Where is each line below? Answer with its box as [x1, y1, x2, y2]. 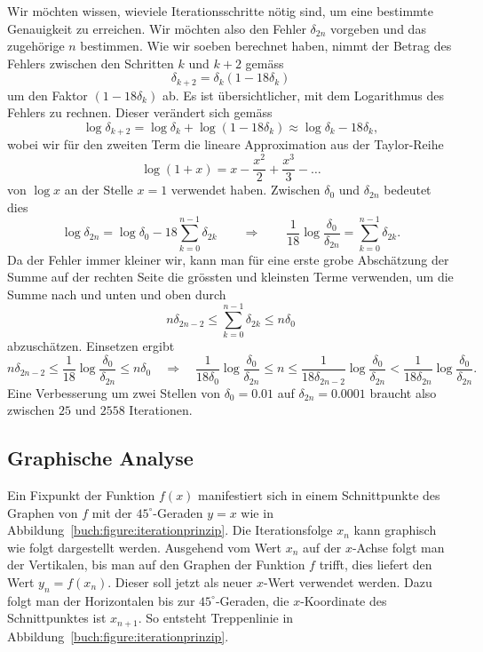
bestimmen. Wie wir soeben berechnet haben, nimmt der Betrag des [80, 36, 452, 55]
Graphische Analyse [7, 444, 194, 472]
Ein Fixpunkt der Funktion [7, 485, 155, 504]
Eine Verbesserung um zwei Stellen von [7, 383, 220, 402]
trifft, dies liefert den [319, 555, 432, 574]
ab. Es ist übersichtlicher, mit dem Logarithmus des [162, 85, 444, 104]
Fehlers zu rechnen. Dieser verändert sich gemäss [7, 103, 273, 122]
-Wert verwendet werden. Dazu [264, 572, 432, 591]
